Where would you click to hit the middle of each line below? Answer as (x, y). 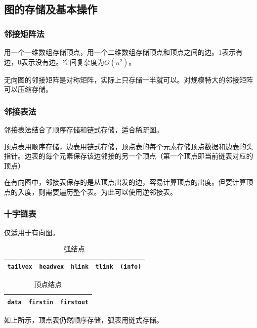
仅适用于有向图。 (32, 232)
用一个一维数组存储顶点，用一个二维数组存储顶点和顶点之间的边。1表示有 (123, 52)
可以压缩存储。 (28, 89)
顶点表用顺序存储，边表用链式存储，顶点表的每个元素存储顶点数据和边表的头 (128, 146)
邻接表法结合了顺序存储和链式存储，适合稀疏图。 (84, 129)
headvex (52, 266)
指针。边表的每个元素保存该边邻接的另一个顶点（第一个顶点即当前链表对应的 (128, 156)
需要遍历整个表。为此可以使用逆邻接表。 (111, 191)
